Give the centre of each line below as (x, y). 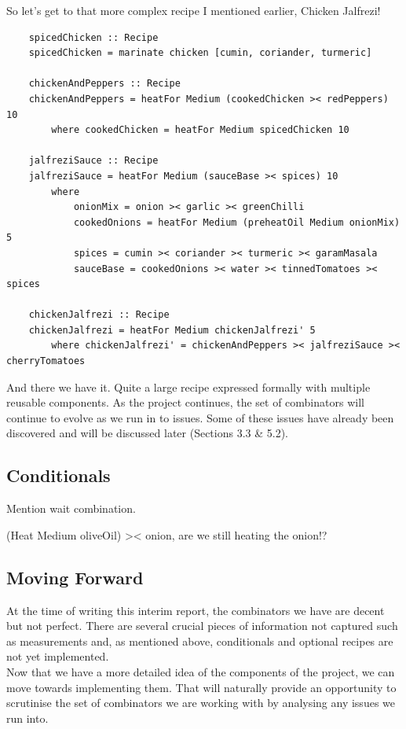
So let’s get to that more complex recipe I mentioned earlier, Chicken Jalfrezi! (194, 10)
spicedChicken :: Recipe (93, 37)
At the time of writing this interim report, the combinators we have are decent (196, 610)
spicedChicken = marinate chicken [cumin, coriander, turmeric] (200, 53)
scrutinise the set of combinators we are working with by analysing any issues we (201, 703)
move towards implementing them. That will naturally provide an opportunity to (201, 687)
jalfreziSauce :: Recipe (93, 161)
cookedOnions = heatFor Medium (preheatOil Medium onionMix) (237, 222)
